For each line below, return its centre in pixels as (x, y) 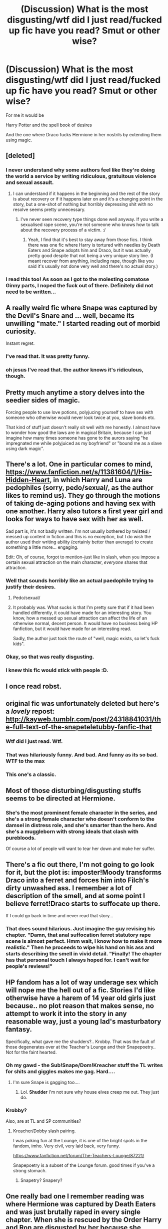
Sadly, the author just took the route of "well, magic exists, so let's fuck (86, 639)
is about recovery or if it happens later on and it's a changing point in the (88, 198)
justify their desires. (31, 586)
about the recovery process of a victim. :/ (63, 230)
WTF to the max (25, 761)
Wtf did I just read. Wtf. (34, 741)
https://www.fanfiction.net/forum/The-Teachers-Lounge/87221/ (78, 1156)
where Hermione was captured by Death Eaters (81, 1204)
